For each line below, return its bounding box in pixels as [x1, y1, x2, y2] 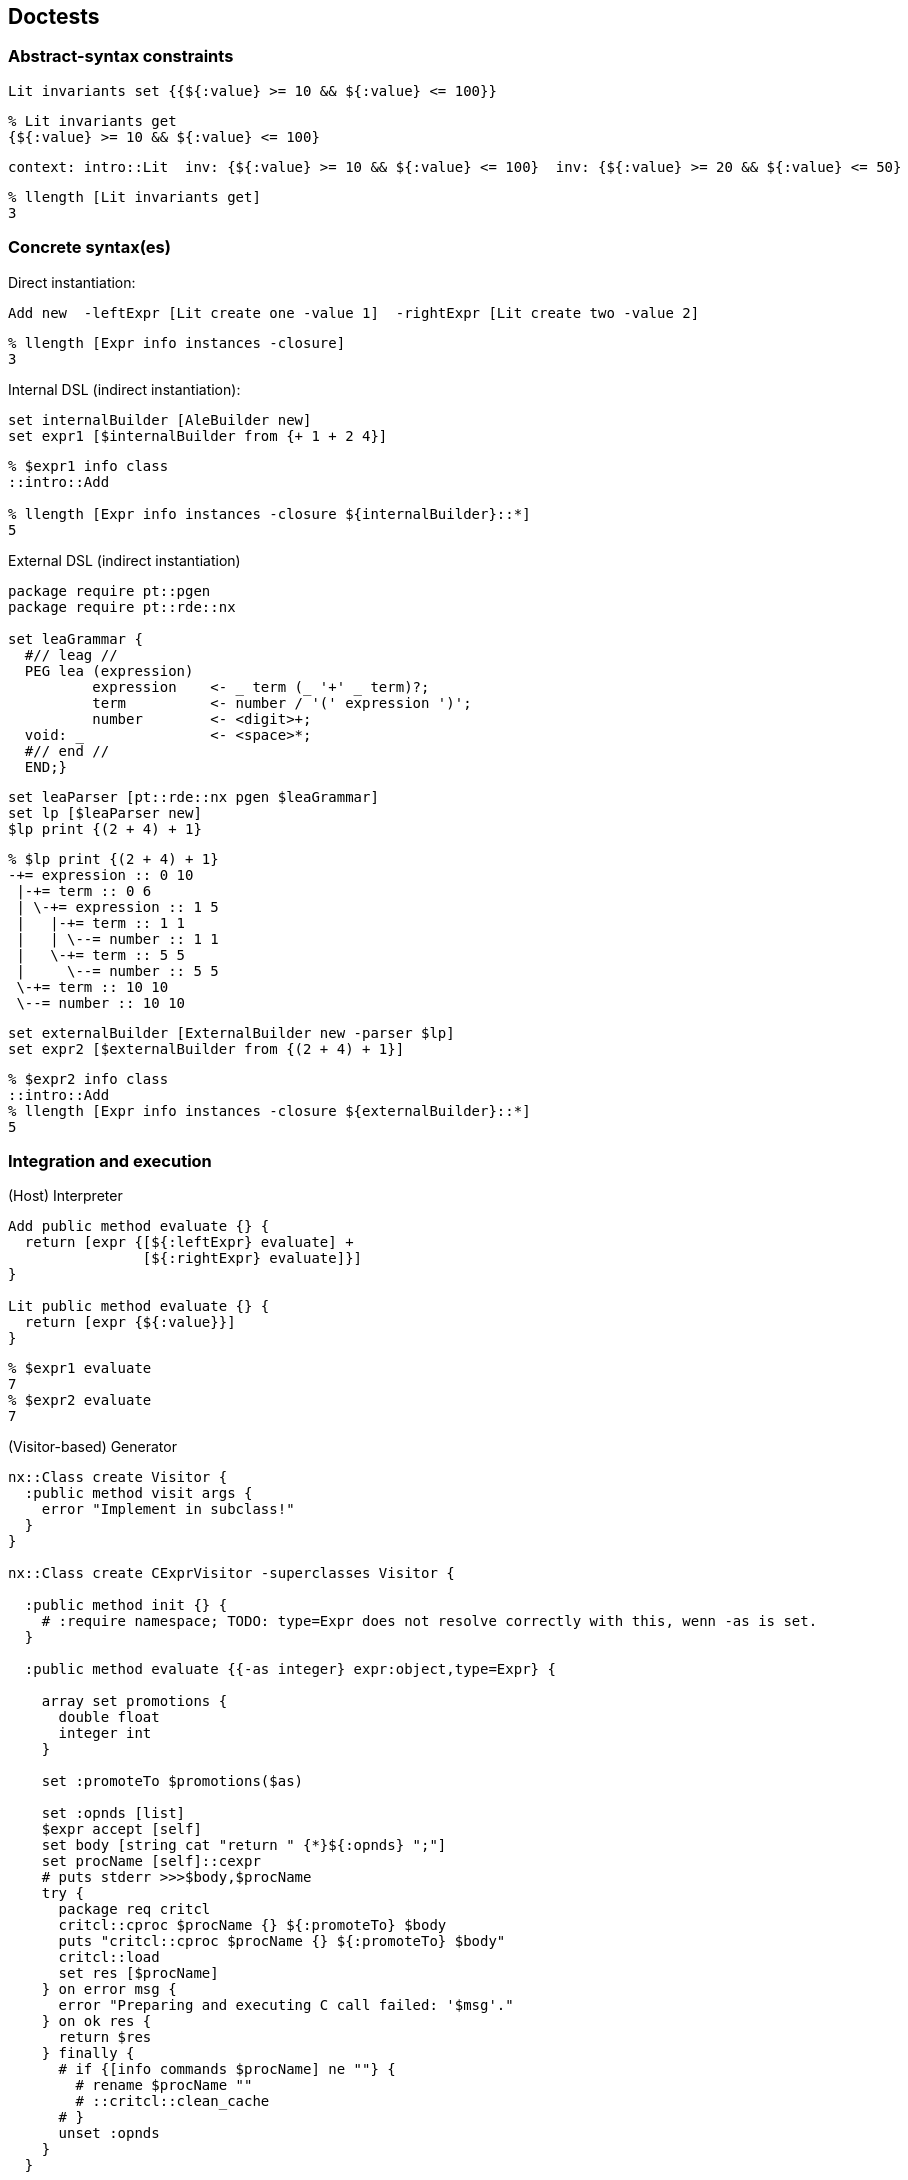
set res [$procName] [58, 1965, 219, 1982]
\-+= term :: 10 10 [16, 978, 169, 995]
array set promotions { [41, 1693, 228, 1710]
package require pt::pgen [8, 582, 211, 599]
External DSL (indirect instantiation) [8, 551, 241, 569]
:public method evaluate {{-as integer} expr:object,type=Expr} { [24, 1661, 556, 1678]
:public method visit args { [24, 1485, 253, 1502]
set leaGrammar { [8, 630, 143, 647]
